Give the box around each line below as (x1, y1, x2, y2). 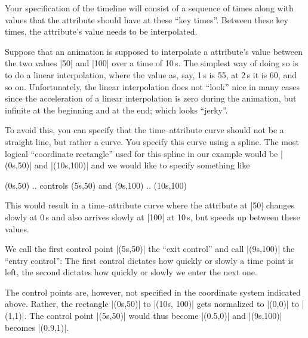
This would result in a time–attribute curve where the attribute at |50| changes (5, 199, 294, 211)
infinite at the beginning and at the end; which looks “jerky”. (5, 103, 228, 116)
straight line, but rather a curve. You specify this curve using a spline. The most (5, 135, 299, 148)
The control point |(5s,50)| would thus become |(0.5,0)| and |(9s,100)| (29, 309, 282, 322)
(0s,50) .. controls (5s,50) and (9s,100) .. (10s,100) (5, 179, 187, 191)
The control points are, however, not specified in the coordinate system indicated (5, 285, 301, 298)
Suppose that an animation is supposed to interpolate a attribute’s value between (5, 45, 303, 57)
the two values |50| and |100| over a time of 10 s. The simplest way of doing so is (5, 57, 298, 69)
